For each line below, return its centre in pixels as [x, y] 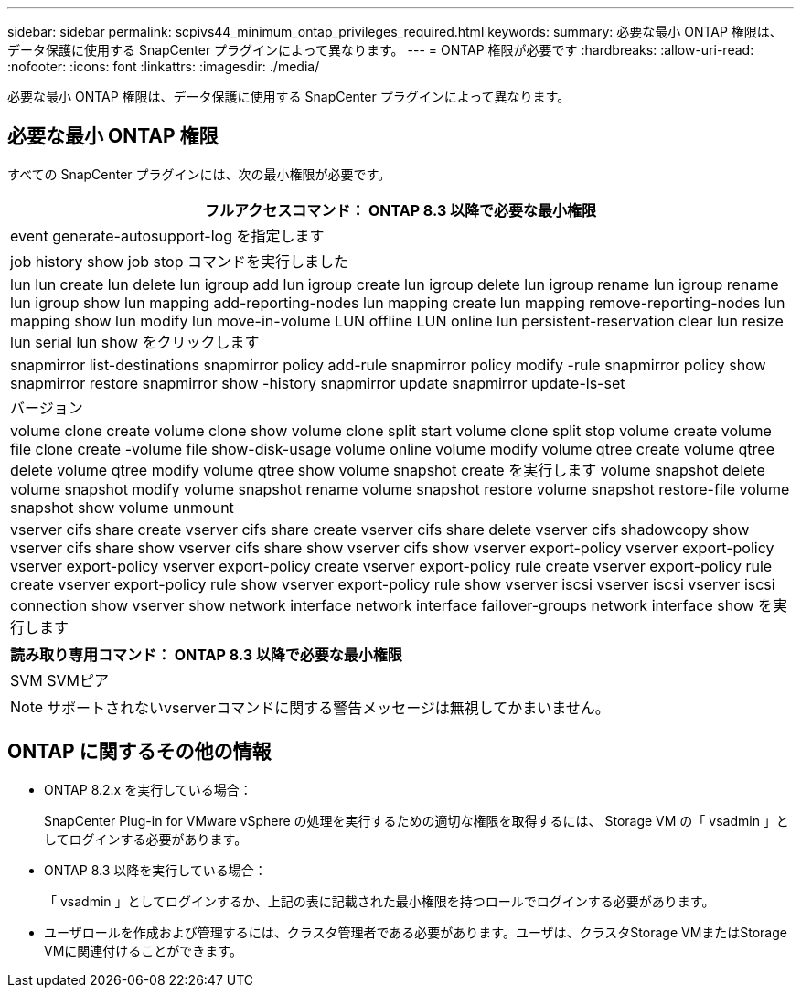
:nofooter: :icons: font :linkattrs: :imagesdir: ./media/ [164, 66]
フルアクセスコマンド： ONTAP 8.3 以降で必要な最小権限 [400, 210]
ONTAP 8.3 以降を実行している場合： [155, 870]
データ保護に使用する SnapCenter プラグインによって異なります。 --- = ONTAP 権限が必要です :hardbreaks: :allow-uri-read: [381, 50]
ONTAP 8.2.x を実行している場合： [148, 789]
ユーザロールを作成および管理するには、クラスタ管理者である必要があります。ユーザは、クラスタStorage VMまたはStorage [416, 932]
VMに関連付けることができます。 [143, 950]
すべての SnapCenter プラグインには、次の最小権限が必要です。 [199, 174]
